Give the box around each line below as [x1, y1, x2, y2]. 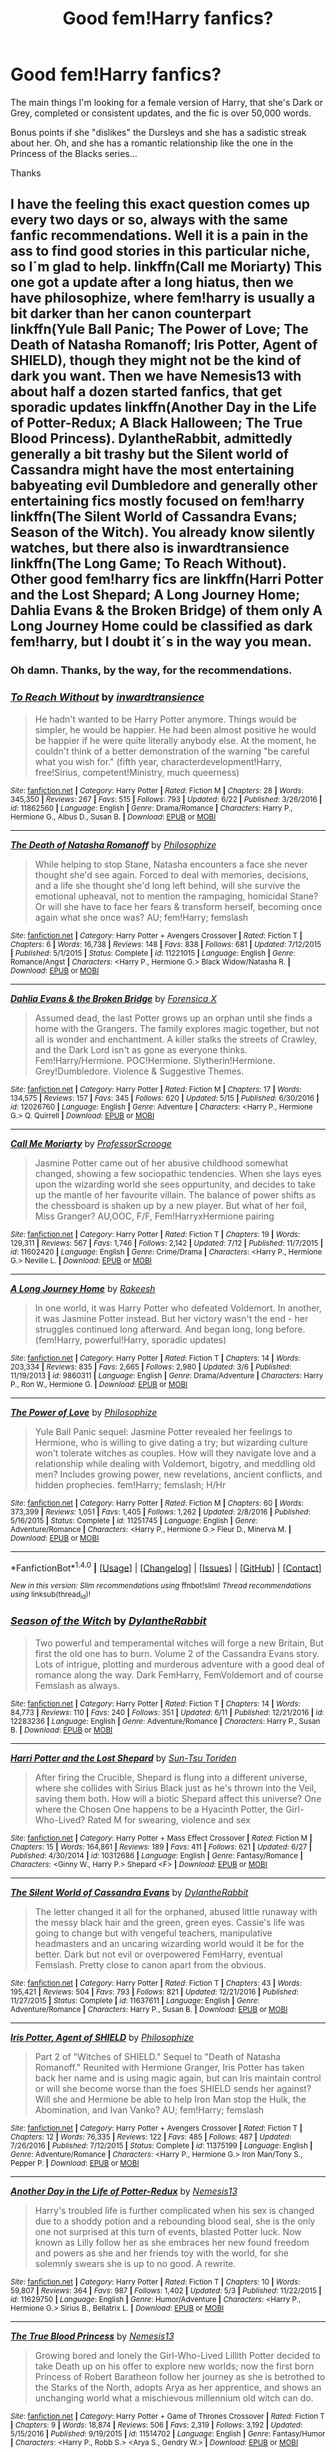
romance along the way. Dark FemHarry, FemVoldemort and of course [34, 1668, 324, 1681]
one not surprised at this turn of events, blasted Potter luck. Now [34, 2225, 302, 2237]
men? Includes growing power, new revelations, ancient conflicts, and [34, 1468, 323, 1480]
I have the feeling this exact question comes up [10, 196, 310, 213]
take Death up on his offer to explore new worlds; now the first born [34, 2360, 315, 2372]
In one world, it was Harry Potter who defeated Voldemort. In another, [34, 1302, 322, 1314]
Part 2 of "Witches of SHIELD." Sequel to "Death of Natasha [34, 2050, 282, 2062]
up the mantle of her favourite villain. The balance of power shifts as [34, 1188, 317, 1201]
